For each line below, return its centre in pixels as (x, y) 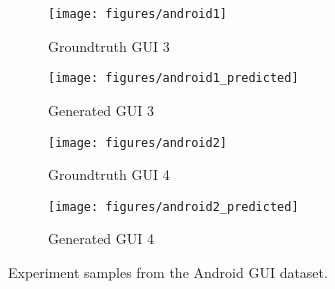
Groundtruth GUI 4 (109, 174)
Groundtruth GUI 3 (109, 45)
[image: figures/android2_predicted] (173, 206)
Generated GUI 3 (101, 109)
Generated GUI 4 (101, 238)
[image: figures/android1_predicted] (173, 78)
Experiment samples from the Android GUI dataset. (168, 272)
